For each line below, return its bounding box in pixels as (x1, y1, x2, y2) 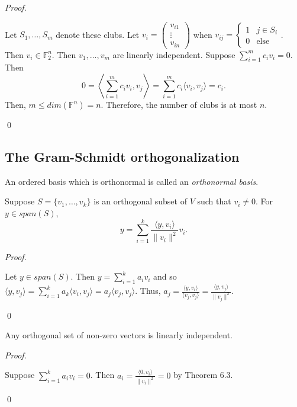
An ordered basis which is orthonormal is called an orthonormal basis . (5, 175, 259, 187)
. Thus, (135, 284, 161, 297)
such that (197, 195, 231, 207)
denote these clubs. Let (56, 28, 140, 40)
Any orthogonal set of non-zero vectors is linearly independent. (5, 329, 233, 341)
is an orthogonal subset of (93, 195, 187, 207)
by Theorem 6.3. (173, 368, 233, 381)
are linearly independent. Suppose (112, 48, 235, 60)
